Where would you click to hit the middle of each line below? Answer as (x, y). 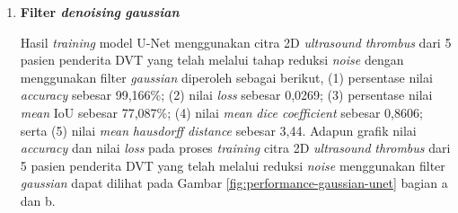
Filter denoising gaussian (100, 12)
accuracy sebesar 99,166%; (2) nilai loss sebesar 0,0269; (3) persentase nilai (226, 95)
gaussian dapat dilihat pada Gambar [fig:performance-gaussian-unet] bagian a (234, 183)
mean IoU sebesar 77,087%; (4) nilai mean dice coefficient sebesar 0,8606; (221, 112)
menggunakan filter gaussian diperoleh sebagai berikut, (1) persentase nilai (226, 77)
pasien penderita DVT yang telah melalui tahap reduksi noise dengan (212, 60)
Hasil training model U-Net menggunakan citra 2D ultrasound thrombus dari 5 (236, 42)
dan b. (38, 200)
